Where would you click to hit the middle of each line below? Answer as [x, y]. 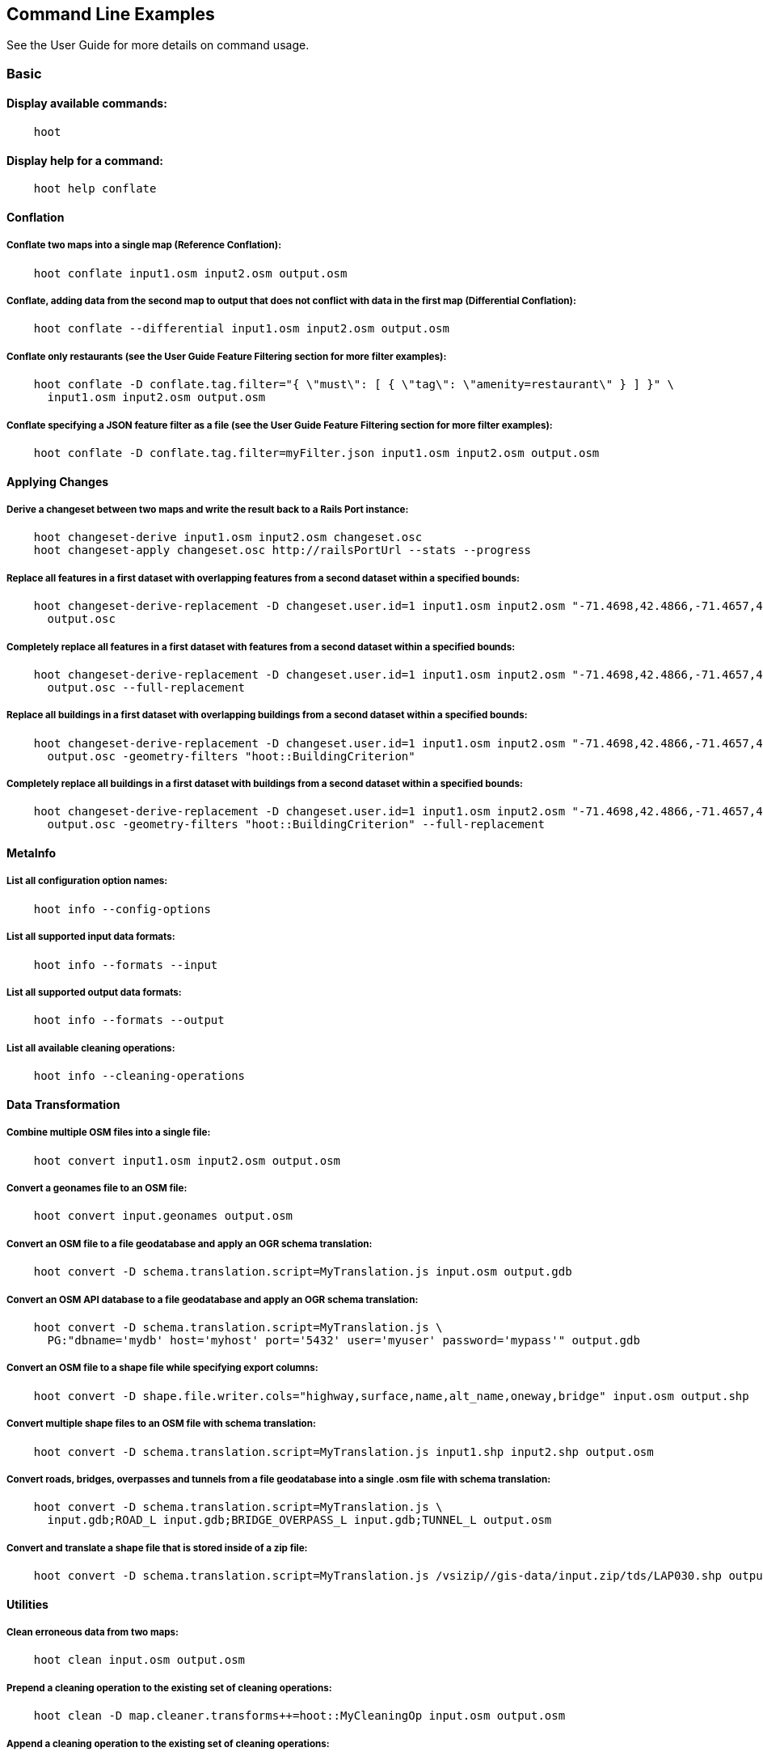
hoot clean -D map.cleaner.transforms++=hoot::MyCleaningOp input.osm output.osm [299, 1716]
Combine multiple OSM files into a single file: [109, 1133]
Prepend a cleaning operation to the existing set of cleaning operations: [169, 1688]
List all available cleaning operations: [91, 1048]
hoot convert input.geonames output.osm [163, 1216]
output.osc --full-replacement [146, 687]
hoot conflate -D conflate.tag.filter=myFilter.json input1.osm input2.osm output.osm [316, 453]
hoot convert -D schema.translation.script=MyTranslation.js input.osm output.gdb [303, 1272]
